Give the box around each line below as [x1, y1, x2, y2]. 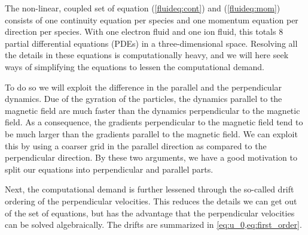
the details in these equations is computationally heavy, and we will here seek [5, 49, 289, 61]
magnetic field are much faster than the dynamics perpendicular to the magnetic [5, 104, 300, 116]
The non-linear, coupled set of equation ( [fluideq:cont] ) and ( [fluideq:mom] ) [5, 2, 280, 14]
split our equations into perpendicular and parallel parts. [5, 162, 214, 175]
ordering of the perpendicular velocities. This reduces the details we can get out [5, 194, 297, 207]
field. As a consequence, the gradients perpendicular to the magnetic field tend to [5, 116, 303, 128]
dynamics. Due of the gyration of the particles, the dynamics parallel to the [5, 92, 282, 105]
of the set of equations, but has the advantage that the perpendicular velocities [5, 206, 295, 219]
